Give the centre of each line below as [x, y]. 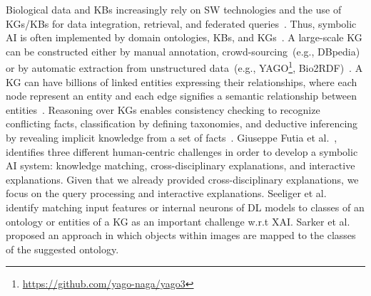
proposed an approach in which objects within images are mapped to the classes [181, 235]
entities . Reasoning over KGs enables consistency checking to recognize [163, 109]
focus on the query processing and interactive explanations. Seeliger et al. [166, 193]
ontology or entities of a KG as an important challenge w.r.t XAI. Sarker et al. [178, 221]
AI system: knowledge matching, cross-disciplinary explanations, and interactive [181, 165]
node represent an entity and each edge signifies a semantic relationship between [182, 96]
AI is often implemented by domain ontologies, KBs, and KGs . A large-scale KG [184, 37]
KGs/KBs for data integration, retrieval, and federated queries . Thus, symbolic [181, 23]
